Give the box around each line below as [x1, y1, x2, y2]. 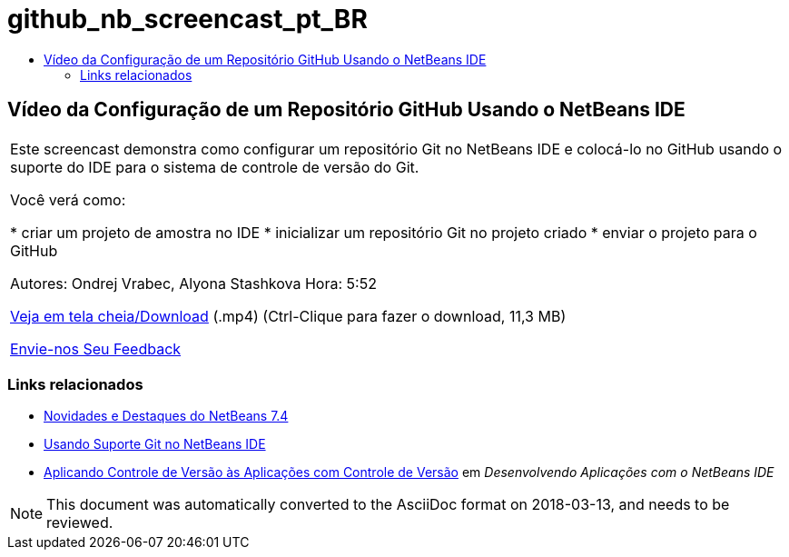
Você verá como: [10, 190, 126, 209]
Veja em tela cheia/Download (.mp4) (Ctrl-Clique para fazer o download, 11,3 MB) [10, 306, 567, 325]
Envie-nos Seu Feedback [10, 339, 182, 358]
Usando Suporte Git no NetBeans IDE [44, 436, 266, 453]
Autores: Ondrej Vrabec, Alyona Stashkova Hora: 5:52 [10, 274, 377, 293]
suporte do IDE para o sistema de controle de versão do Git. [10, 157, 419, 176]
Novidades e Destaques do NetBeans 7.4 [44, 408, 289, 424]
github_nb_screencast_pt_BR [7, 4, 368, 35]
